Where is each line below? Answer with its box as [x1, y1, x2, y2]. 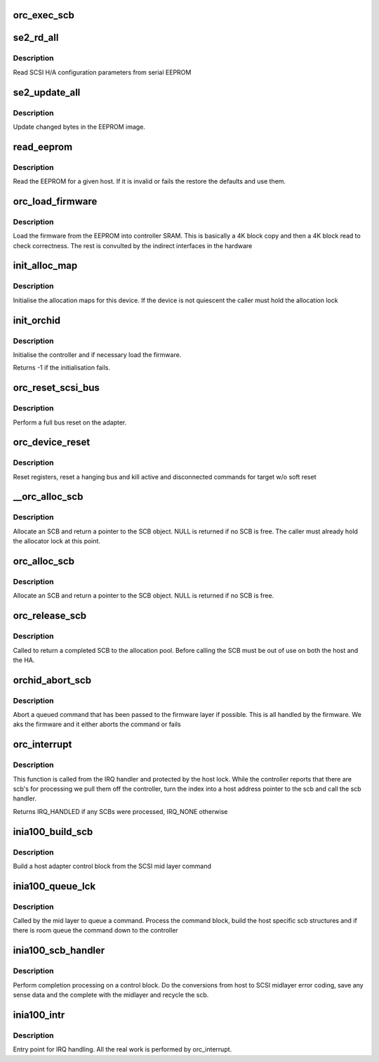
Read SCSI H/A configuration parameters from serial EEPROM [13, 67, 192, 77]
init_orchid [13, 314, 61, 326]
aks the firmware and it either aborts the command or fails [13, 720, 182, 729]
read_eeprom [13, 141, 73, 153]
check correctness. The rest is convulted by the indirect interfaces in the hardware [13, 241, 253, 250]
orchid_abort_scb [13, 674, 91, 686]
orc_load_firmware [13, 195, 98, 207]
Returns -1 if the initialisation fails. [13, 363, 110, 372]
